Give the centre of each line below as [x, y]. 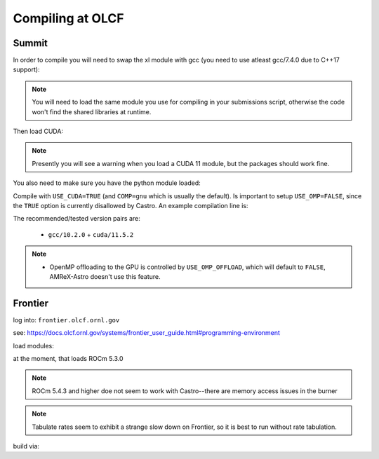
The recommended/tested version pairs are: [77, 219]
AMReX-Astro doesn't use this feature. [105, 276]
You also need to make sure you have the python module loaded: [107, 183]
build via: [26, 446]
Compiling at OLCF [68, 18]
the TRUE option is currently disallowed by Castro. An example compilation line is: [131, 205]
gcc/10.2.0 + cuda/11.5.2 [91, 234]
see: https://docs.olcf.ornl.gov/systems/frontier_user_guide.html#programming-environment [147, 333]
